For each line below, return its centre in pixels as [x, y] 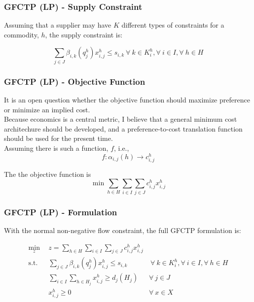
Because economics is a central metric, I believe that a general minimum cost [121, 119]
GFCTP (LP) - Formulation [61, 212]
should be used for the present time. [58, 138]
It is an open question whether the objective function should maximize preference [127, 99]
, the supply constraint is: [84, 34]
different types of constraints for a [173, 25]
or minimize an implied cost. [47, 109]
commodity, [21, 34]
